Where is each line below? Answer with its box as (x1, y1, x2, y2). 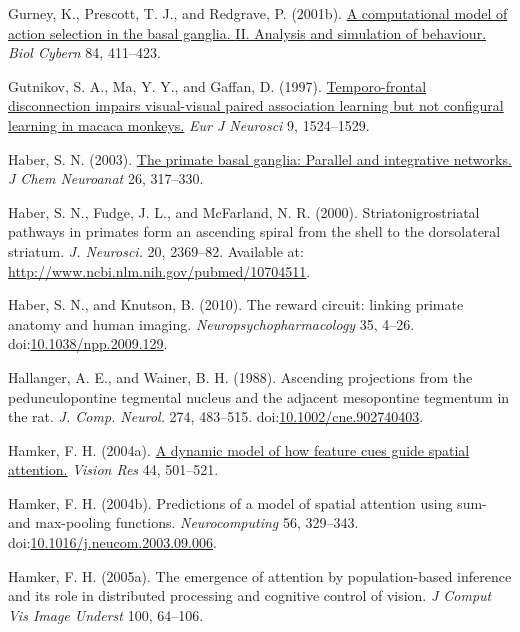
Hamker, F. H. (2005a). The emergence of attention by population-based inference (8, 565, 512, 586)
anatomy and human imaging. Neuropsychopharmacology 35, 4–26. (8, 313, 415, 334)
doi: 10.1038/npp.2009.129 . (8, 333, 168, 354)
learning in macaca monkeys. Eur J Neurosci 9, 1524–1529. (8, 114, 370, 135)
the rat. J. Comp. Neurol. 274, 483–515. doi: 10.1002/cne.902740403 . (8, 406, 424, 427)
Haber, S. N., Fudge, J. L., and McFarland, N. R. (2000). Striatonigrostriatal (8, 201, 480, 222)
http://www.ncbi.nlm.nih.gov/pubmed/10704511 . (8, 260, 311, 281)
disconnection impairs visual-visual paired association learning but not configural (8, 95, 504, 116)
